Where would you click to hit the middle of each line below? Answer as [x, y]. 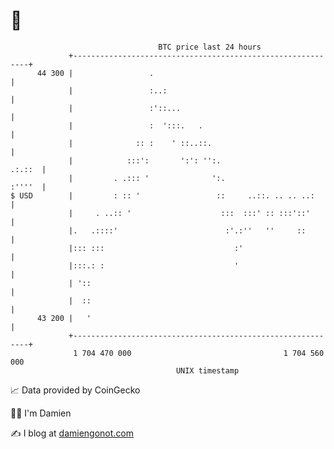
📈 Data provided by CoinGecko [75, 390]
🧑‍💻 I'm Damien [41, 413]
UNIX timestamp [207, 370]
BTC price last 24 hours [210, 47]
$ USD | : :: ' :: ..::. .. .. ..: [162, 195]
